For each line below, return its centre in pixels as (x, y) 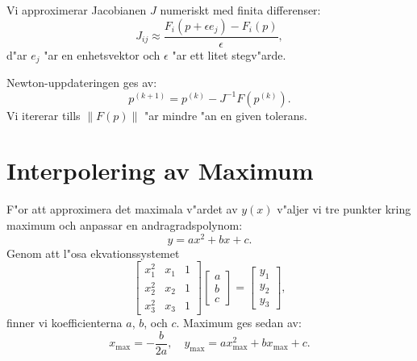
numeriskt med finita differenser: (240, 10)
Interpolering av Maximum (160, 170)
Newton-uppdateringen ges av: (82, 83)
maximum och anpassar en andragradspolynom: (125, 224)
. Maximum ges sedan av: (239, 323)
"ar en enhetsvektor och (102, 54)
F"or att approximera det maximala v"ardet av (122, 209)
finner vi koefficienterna (65, 323)
